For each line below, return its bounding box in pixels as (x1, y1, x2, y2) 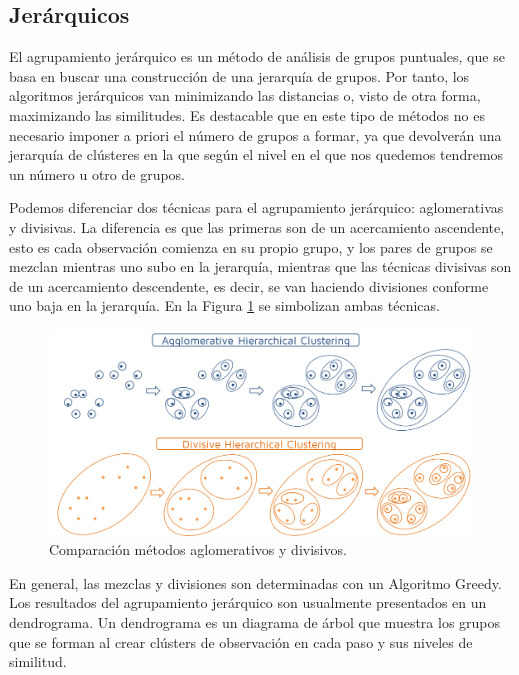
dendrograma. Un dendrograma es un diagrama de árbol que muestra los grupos (9, 612, 501, 633)
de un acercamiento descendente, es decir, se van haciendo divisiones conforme (9, 275, 489, 296)
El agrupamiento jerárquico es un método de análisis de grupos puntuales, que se (9, 46, 505, 67)
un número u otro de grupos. (9, 163, 185, 184)
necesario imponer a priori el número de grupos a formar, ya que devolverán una (9, 124, 502, 145)
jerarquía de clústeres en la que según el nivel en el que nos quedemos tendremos (9, 144, 504, 165)
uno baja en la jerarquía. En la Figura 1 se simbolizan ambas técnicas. (9, 295, 440, 316)
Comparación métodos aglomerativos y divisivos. (49, 539, 347, 560)
